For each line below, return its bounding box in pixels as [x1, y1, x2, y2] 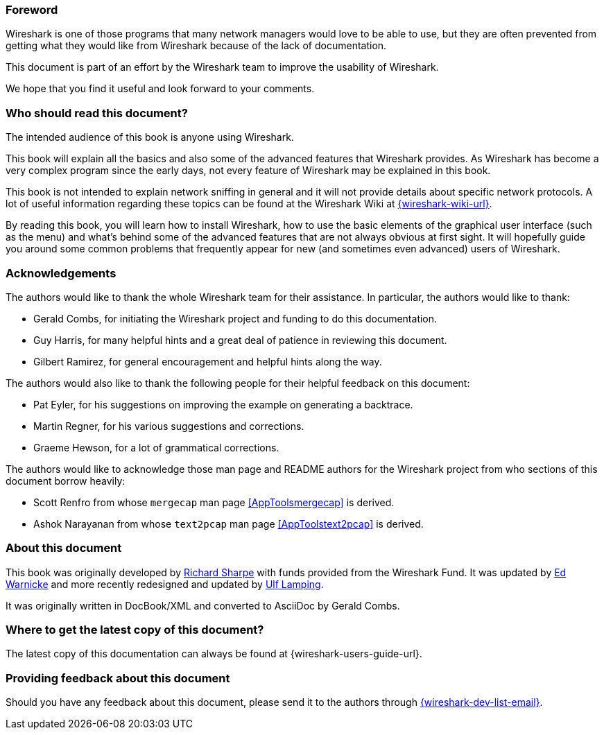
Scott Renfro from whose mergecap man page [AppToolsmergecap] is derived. [33, 496, 395, 508]
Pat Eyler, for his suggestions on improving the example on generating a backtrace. [33, 398, 413, 410]
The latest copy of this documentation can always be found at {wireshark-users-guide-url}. [6, 648, 422, 660]
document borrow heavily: [6, 474, 126, 487]
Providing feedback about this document [6, 671, 230, 685]
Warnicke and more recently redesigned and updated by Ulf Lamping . [6, 578, 324, 590]
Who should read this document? [6, 105, 188, 120]
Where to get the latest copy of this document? [6, 623, 264, 637]
